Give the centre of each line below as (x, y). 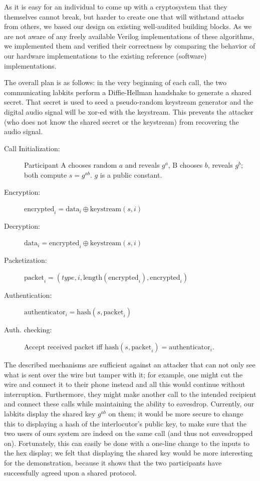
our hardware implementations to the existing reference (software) (105, 55)
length (93, 278)
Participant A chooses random (71, 165)
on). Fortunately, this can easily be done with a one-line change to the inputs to (127, 443)
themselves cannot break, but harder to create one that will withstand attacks (124, 16)
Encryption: (22, 191)
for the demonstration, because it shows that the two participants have (113, 462)
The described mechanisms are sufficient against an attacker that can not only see (130, 365)
